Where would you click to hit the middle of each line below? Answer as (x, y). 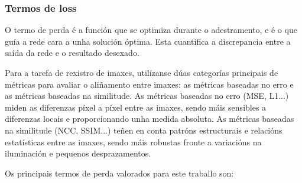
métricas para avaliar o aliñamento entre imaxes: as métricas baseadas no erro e (149, 84)
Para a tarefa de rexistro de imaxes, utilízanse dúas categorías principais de (142, 72)
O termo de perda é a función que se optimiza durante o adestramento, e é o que (151, 30)
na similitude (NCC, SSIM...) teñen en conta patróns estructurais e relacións (144, 130)
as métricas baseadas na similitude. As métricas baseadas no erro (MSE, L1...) (147, 96)
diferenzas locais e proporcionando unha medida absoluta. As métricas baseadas (150, 119)
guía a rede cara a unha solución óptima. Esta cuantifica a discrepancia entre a (148, 41)
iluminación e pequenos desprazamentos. (78, 153)
